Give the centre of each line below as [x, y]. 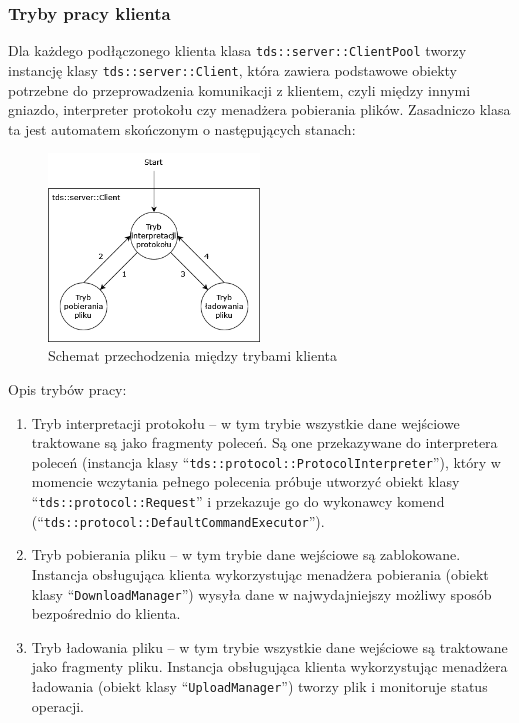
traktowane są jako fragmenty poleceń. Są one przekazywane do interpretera [264, 442]
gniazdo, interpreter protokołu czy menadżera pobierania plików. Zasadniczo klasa [259, 109]
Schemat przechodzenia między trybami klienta [193, 355]
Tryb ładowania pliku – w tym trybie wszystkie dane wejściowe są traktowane [269, 646]
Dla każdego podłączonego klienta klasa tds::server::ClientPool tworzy [237, 50]
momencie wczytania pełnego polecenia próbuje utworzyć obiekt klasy [245, 481]
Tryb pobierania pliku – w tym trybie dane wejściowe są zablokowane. [246, 554]
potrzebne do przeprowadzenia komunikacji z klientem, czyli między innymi [239, 89]
